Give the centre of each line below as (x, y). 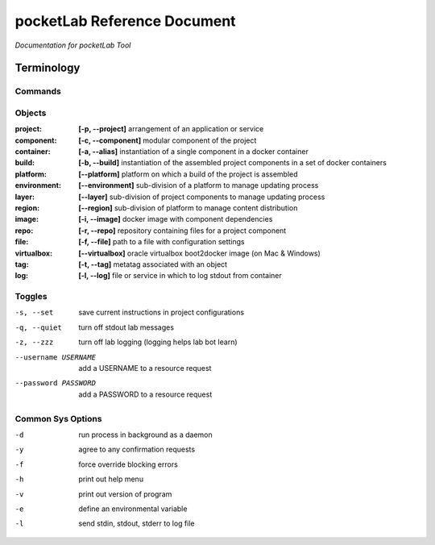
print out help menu (111, 479)
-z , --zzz (34, 342)
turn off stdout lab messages (126, 327)
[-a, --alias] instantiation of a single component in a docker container (194, 152)
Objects (31, 113)
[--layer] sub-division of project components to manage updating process (202, 197)
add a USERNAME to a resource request (145, 368)
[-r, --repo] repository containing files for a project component (182, 231)
